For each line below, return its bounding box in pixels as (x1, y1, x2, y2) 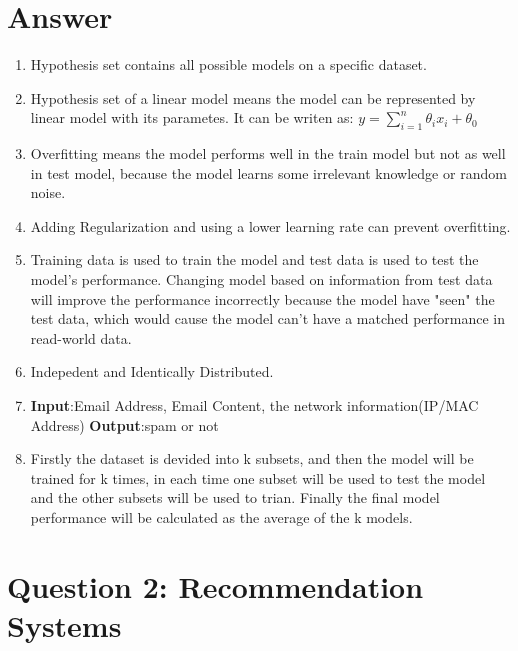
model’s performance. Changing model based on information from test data (30, 269, 493, 290)
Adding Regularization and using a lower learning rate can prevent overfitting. (30, 215, 511, 236)
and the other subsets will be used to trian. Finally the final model (30, 487, 440, 508)
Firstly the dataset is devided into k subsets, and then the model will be (30, 448, 474, 469)
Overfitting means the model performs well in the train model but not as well (30, 143, 506, 164)
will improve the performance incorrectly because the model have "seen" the (30, 288, 495, 309)
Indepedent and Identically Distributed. (30, 361, 274, 382)
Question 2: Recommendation (7, 565, 424, 606)
